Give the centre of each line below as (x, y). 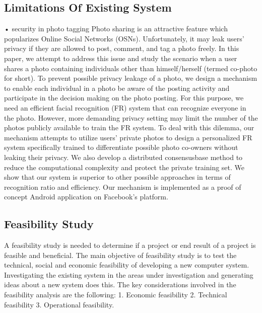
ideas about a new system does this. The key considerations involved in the (120, 284)
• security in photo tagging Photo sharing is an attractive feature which (116, 29)
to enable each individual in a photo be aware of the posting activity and (117, 88)
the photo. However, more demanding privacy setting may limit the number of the (131, 117)
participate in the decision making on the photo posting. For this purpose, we (124, 98)
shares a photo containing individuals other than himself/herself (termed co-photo (131, 68)
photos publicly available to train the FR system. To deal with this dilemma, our (129, 127)
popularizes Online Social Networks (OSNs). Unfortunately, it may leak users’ (124, 38)
